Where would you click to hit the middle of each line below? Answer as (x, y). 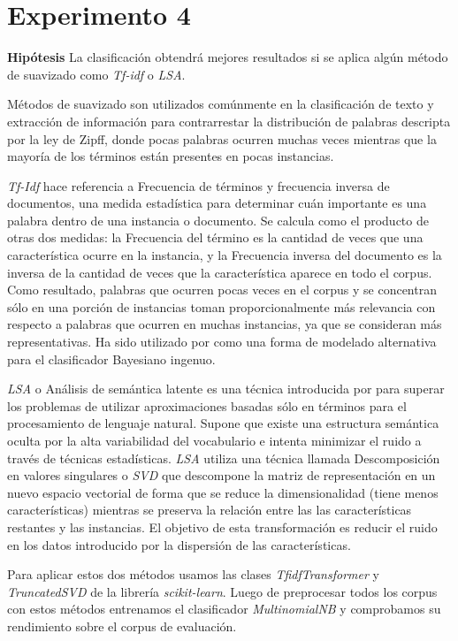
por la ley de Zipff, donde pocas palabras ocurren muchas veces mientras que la (222, 138)
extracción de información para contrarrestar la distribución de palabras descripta (229, 121)
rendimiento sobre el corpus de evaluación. (122, 626)
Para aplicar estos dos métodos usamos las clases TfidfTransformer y (193, 574)
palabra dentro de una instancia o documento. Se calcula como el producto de (218, 220)
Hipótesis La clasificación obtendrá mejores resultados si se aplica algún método (228, 57)
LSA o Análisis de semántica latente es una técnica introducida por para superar (226, 389)
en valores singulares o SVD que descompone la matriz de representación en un (221, 475)
